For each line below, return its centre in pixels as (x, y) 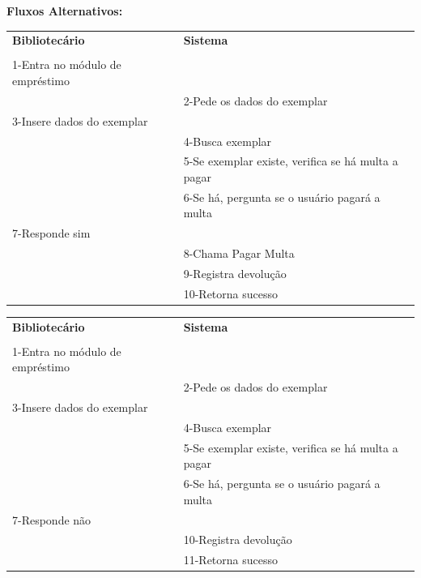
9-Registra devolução (235, 273)
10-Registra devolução (238, 539)
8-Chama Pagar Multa (239, 253)
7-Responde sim (51, 233)
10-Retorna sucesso (230, 293)
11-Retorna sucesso (230, 560)
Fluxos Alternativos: (65, 11)
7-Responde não (52, 519)
